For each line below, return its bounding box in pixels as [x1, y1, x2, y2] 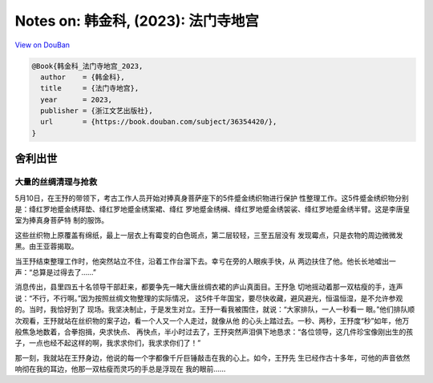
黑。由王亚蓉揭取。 [14, 241, 79, 252]
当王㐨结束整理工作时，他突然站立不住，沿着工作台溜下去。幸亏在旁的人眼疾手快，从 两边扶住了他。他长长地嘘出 [14, 256, 389, 266]
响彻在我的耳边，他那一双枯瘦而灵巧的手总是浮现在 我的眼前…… [14, 365, 226, 374]
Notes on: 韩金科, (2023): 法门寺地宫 [14, 12, 260, 30]
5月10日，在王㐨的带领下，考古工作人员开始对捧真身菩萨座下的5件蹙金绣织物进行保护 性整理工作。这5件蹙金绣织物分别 [14, 193, 409, 203]
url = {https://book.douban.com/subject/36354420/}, [40, 117, 277, 127]
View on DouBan [14, 40, 71, 50]
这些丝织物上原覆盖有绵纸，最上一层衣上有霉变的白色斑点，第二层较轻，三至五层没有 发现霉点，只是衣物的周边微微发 [14, 230, 403, 240]
